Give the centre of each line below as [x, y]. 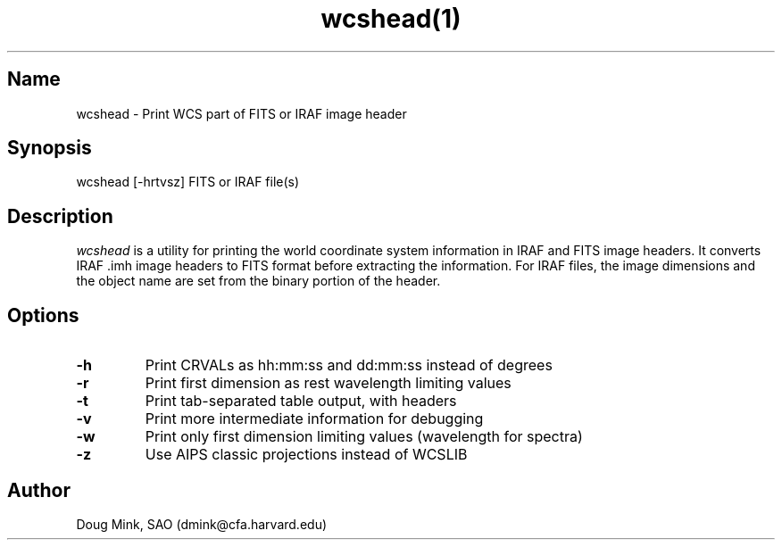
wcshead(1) [391, 19]
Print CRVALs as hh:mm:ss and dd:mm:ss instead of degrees [349, 365]
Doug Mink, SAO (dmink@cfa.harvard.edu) [202, 524]
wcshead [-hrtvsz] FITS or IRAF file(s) [188, 182]
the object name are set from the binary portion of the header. [258, 281]
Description [60, 216]
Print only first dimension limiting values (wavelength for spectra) [364, 437]
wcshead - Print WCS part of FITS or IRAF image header [241, 113]
